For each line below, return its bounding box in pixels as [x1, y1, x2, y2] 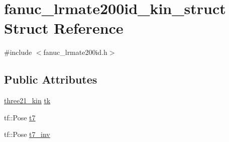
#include [4, 47, 32, 57]
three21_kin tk [4, 95, 51, 106]
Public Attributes [4, 72, 97, 87]
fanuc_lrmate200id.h [43, 47, 107, 57]
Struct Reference [4, 18, 124, 38]
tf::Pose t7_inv [4, 129, 50, 139]
